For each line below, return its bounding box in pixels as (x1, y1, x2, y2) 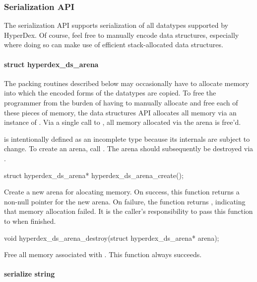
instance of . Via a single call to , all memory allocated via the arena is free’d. (4, 117, 241, 127)
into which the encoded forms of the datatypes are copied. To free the (4, 88, 216, 98)
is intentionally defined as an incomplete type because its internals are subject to (4, 133, 250, 144)
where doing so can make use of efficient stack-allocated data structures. (4, 39, 223, 50)
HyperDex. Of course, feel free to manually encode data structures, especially (4, 29, 239, 40)
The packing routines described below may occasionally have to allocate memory (4, 78, 250, 88)
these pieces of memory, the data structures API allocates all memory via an (4, 107, 237, 117)
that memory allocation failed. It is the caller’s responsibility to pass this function (4, 206, 253, 216)
